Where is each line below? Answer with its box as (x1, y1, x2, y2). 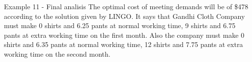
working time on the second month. (4, 48, 111, 59)
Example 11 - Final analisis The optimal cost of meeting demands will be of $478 (4, 1, 249, 11)
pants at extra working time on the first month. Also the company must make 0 (4, 30, 245, 40)
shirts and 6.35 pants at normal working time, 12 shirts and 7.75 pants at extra (4, 39, 243, 49)
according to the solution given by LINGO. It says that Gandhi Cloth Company (4, 11, 245, 21)
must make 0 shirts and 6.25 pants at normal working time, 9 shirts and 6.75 (4, 20, 236, 31)
